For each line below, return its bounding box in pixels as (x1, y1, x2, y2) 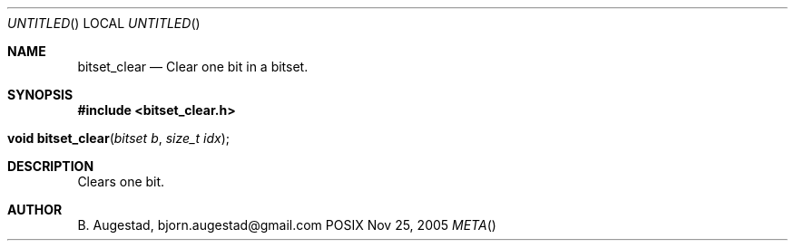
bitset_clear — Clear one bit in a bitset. (77, 59, 309, 74)
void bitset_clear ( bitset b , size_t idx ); (7, 130, 230, 146)
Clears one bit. (77, 174, 165, 189)
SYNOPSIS (7, 87, 74, 102)
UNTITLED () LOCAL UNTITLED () (7, 15, 201, 31)
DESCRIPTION (7, 158, 94, 174)
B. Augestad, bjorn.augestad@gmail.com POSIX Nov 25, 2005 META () (77, 217, 496, 233)
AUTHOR (7, 202, 63, 217)
